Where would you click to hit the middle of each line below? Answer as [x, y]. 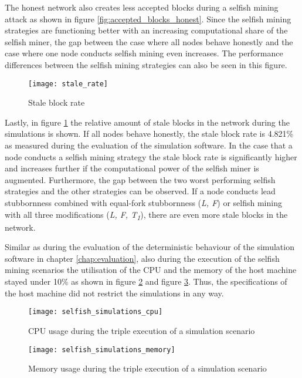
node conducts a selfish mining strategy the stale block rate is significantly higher [151, 156]
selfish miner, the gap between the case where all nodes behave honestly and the [149, 41]
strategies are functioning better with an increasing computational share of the [146, 30]
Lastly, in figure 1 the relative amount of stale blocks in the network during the [147, 122]
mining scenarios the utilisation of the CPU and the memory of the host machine [151, 270]
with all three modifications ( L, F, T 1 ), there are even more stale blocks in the [146, 215]
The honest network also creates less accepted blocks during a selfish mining [142, 7]
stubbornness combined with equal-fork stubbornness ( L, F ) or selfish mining [143, 202]
